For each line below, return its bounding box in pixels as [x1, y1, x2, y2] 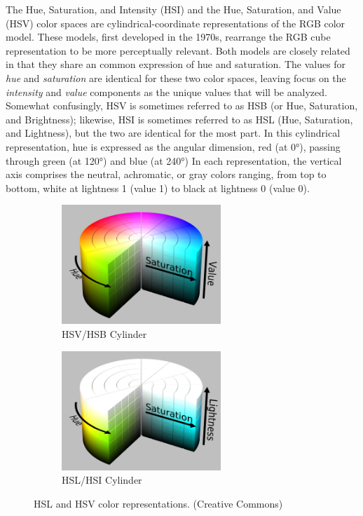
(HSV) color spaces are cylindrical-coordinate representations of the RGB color [6, 15, 345, 30]
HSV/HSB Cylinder [62, 326, 147, 341]
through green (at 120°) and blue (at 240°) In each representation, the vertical [6, 153, 342, 168]
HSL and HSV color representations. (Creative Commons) [34, 496, 283, 510]
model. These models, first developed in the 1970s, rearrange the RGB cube [6, 29, 331, 44]
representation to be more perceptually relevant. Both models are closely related [6, 43, 350, 57]
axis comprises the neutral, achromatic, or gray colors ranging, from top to [6, 167, 327, 182]
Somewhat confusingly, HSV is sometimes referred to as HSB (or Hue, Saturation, [6, 98, 358, 113]
